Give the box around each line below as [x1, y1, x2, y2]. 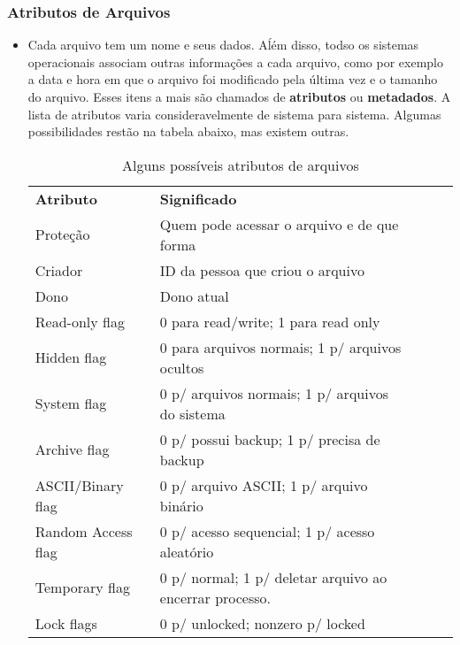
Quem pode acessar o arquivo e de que [159, 213, 399, 234]
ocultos [159, 357, 204, 378]
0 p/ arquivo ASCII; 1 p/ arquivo [159, 474, 368, 495]
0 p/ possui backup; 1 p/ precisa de [159, 428, 380, 449]
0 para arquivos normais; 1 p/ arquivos [159, 336, 402, 357]
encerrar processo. [159, 587, 272, 608]
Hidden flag [34, 347, 107, 368]
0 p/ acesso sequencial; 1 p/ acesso [159, 520, 375, 541]
